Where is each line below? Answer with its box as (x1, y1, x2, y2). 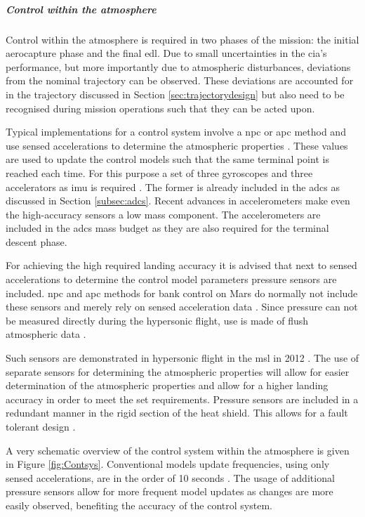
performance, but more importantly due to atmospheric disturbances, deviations (6, 59, 351, 74)
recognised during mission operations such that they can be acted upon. (6, 100, 315, 115)
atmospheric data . (6, 327, 86, 341)
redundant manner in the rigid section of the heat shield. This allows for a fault (6, 405, 348, 420)
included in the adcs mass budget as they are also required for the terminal (6, 221, 329, 235)
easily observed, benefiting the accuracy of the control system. (6, 497, 272, 512)
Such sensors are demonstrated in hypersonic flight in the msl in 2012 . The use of (6, 351, 359, 365)
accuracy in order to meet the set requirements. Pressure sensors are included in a (6, 391, 359, 406)
